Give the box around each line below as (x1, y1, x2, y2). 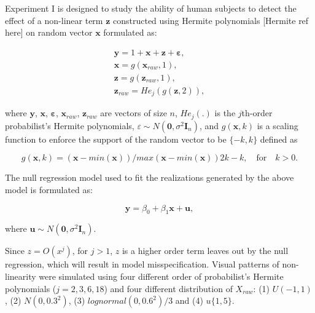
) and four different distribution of (104, 282, 233, 295)
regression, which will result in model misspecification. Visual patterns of (5, 258, 279, 271)
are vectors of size (100, 106, 167, 119)
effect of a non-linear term (5, 14, 103, 26)
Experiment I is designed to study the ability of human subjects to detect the (5, 2, 297, 14)
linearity (5, 269, 36, 282)
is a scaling (257, 119, 298, 132)
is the (214, 106, 236, 119)
